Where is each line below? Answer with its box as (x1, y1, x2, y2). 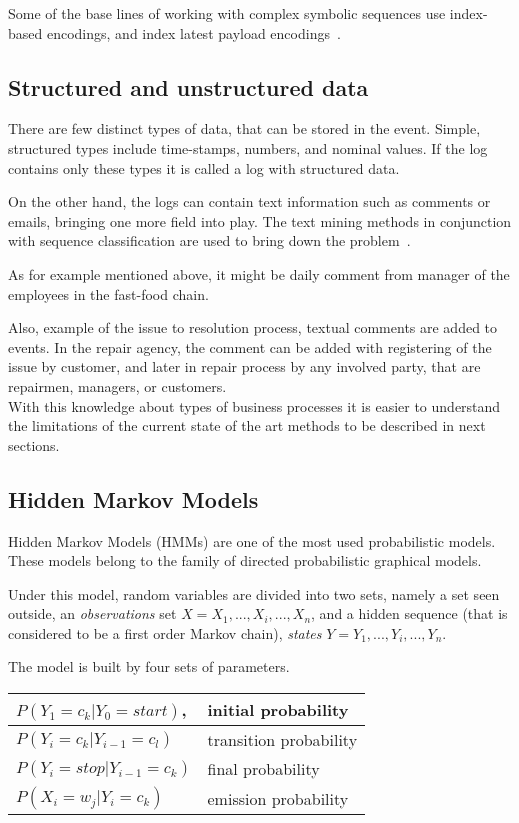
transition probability (207, 728, 358, 752)
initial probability (207, 698, 349, 722)
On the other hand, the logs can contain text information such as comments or (8, 191, 491, 212)
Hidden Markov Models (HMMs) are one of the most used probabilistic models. (8, 530, 496, 551)
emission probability (207, 786, 349, 810)
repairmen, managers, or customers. (8, 375, 227, 396)
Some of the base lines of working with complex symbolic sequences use (8, 3, 446, 23)
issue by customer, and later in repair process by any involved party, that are (8, 356, 481, 377)
